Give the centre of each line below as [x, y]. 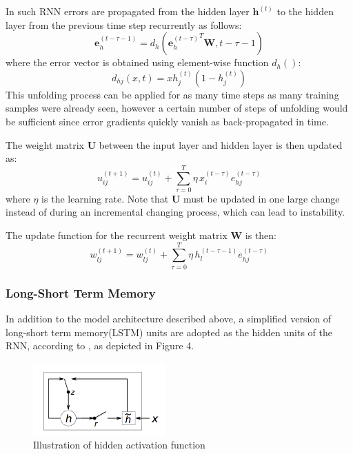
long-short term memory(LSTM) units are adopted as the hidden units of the [169, 332]
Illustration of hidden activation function [119, 445]
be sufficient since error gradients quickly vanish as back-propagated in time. [167, 121]
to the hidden [305, 11]
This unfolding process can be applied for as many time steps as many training [172, 94]
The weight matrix [45, 144]
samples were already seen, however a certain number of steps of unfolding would [177, 108]
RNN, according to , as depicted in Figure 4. [100, 345]
